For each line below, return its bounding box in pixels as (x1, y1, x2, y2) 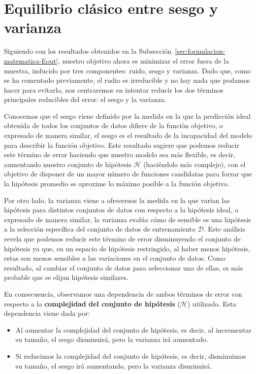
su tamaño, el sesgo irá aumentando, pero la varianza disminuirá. (15, 360, 212, 371)
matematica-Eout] (4, 55, 58, 66)
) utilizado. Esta (187, 298, 236, 308)
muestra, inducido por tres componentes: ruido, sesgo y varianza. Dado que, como (4, 65, 251, 75)
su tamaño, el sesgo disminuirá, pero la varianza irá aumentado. (15, 334, 208, 344)
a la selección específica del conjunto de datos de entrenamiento (4, 224, 195, 234)
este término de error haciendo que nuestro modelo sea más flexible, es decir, (4, 149, 235, 160)
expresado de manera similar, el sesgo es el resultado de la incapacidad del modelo (4, 130, 252, 140)
